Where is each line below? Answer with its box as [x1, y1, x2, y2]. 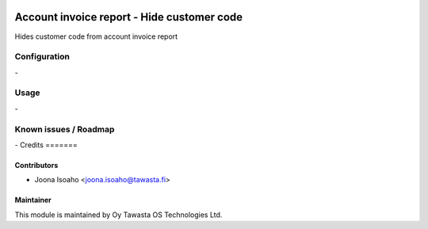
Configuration [14, 52, 71, 63]
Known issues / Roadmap [14, 124, 115, 135]
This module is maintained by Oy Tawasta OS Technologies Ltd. [14, 210, 223, 219]
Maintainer [14, 195, 52, 205]
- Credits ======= [14, 139, 78, 150]
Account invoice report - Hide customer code [14, 10, 243, 24]
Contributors [14, 160, 59, 170]
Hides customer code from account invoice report [14, 32, 178, 41]
